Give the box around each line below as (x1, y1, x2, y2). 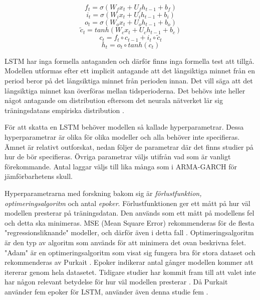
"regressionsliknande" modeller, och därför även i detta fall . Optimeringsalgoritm (5, 227, 254, 238)
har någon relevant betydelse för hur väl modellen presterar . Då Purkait (5, 276, 228, 287)
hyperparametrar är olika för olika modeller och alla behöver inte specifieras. (5, 132, 240, 142)
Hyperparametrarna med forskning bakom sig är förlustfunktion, (5, 188, 202, 198)
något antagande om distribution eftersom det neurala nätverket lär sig (5, 95, 223, 106)
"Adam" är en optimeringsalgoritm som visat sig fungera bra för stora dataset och (5, 247, 255, 257)
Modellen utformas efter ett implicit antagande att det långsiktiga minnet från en (5, 65, 255, 76)
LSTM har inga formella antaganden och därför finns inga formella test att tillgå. (5, 55, 254, 66)
